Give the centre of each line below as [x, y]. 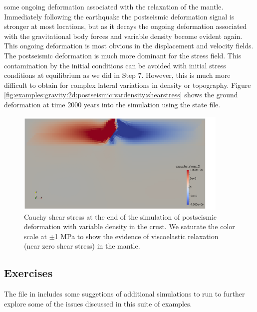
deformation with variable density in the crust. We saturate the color [129, 226]
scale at [35, 236]
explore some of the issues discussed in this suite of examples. [98, 303]
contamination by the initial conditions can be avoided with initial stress [115, 65]
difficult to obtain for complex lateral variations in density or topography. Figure [128, 85]
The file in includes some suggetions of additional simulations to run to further [125, 294]
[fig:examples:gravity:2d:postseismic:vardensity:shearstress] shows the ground [121, 95]
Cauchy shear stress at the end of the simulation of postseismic [121, 216]
